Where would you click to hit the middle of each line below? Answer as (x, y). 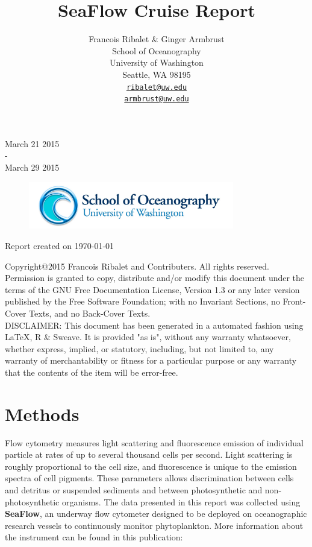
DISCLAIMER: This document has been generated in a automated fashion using (154, 325)
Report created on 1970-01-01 (60, 246)
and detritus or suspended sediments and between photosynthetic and (134, 490)
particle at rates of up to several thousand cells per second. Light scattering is (149, 454)
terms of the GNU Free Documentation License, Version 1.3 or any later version (152, 289)
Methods (42, 413)
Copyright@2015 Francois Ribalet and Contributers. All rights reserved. (137, 266)
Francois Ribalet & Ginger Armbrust (157, 39)
